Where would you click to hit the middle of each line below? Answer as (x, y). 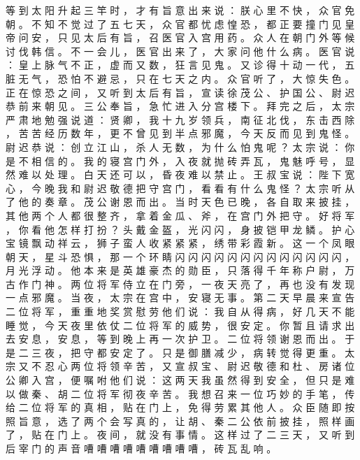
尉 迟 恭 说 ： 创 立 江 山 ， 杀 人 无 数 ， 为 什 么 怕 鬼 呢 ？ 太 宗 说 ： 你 (180, 146)
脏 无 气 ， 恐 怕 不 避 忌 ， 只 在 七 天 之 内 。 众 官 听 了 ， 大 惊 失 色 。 (180, 78)
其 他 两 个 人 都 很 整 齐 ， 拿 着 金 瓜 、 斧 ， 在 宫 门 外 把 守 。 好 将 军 (180, 215)
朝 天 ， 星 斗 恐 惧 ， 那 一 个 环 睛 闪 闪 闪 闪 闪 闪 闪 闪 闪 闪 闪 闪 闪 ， (180, 256)
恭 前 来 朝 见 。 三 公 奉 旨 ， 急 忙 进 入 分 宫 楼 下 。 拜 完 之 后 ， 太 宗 (180, 106)
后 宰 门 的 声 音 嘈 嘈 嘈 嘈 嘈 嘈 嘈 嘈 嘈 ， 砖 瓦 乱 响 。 (141, 448)
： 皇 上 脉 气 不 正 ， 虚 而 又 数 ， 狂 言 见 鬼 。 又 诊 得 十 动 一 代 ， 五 (180, 65)
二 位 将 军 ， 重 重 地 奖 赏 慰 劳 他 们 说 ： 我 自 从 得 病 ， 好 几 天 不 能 (180, 311)
